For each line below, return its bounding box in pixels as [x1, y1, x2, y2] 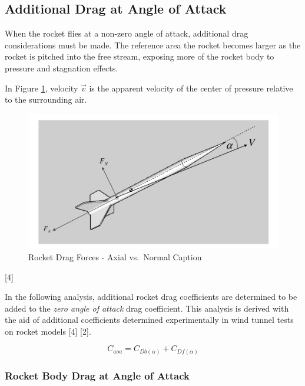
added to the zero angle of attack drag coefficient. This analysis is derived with [5, 302, 289, 314]
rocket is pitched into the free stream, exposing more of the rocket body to [5, 50, 274, 63]
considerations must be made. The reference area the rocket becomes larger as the [5, 38, 301, 51]
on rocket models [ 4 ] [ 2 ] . [5, 325, 91, 337]
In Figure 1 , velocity [5, 81, 78, 94]
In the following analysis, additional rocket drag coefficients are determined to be [5, 290, 297, 303]
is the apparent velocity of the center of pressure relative [89, 81, 293, 94]
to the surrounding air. [5, 93, 87, 106]
